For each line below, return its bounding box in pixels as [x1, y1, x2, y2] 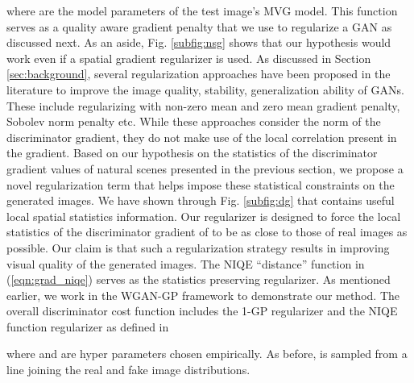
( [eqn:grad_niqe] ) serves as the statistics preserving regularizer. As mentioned [6, 271, 391, 288]
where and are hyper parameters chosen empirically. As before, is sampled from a [6, 345, 408, 362]
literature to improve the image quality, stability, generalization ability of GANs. [6, 81, 404, 98]
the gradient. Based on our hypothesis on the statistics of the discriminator [6, 144, 378, 161]
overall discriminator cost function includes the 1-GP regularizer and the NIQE [6, 302, 398, 319]
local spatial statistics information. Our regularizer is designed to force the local [6, 207, 401, 224]
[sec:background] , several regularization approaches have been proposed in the [6, 65, 391, 82]
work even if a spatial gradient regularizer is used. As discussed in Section [6, 49, 371, 66]
